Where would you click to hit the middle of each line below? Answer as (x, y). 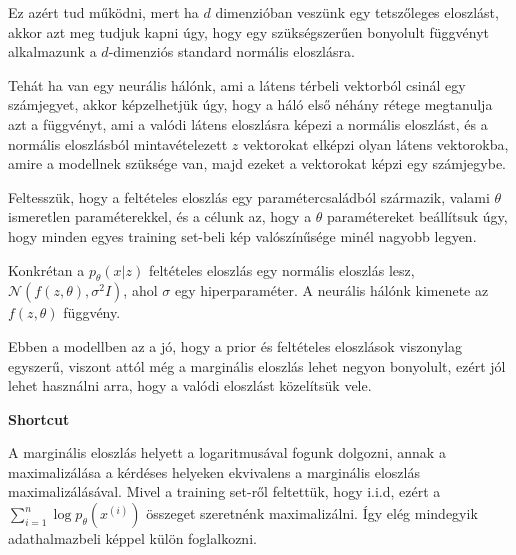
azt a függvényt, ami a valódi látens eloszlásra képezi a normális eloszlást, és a (248, 123)
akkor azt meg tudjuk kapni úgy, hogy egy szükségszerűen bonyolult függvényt (249, 31)
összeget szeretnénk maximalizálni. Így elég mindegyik (312, 513)
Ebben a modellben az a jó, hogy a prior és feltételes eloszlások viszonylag (235, 345)
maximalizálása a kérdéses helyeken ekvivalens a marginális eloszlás (214, 471)
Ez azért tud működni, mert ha (103, 12)
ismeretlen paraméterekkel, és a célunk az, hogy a (160, 216)
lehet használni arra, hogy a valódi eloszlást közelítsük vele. (190, 385)
